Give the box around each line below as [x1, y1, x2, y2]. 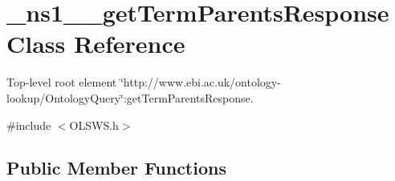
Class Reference [6, 27, 185, 60]
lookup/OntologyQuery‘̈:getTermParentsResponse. [6, 89, 254, 106]
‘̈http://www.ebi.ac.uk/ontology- [120, 74, 281, 90]
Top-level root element [6, 74, 117, 90]
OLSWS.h [69, 116, 119, 133]
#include [6, 116, 51, 133]
